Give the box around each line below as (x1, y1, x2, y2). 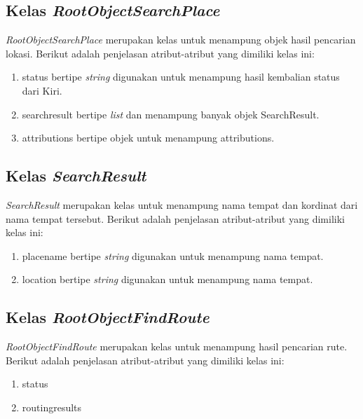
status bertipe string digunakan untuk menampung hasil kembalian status (22, 69, 340, 84)
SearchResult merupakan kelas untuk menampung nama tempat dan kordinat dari (6, 197, 358, 212)
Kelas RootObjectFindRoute (6, 306, 210, 328)
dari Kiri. (22, 83, 62, 97)
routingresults (22, 399, 82, 414)
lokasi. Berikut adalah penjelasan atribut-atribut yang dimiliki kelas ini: (6, 46, 315, 60)
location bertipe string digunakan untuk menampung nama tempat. (22, 272, 313, 287)
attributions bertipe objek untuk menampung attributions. (22, 130, 275, 145)
